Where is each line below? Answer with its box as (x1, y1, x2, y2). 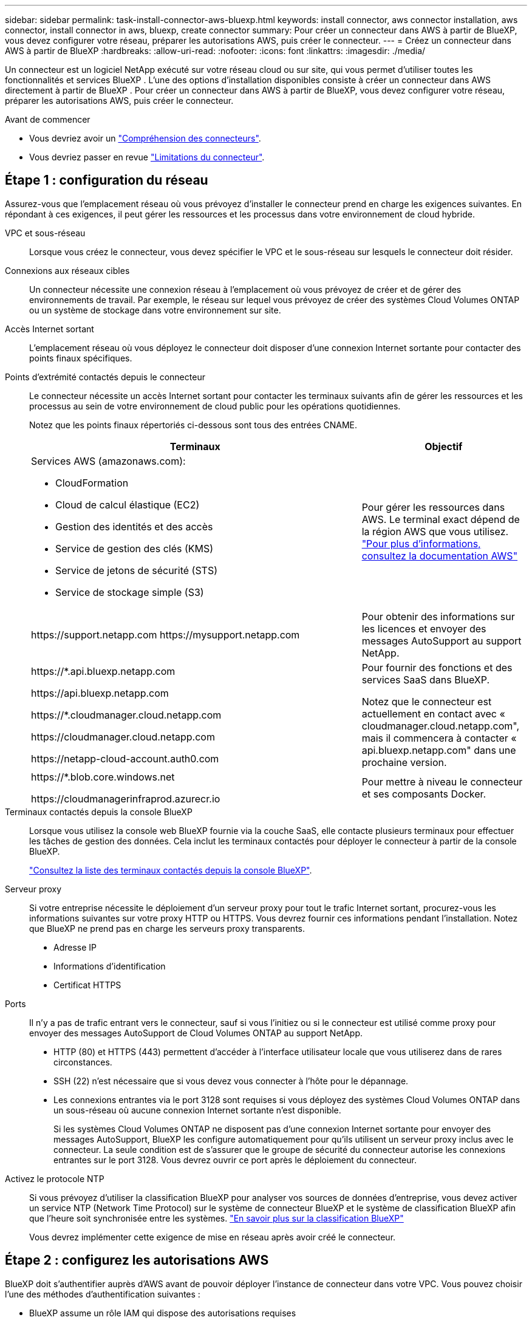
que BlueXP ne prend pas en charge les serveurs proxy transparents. (29, 923, 305, 934)
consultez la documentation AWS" (361, 549, 518, 562)
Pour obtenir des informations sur (361, 610, 515, 623)
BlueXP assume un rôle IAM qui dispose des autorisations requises (29, 1307, 296, 1318)
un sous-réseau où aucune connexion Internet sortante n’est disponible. (53, 1104, 341, 1115)
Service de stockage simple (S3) (55, 586, 204, 598)
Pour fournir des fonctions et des (361, 661, 513, 674)
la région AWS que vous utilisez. (361, 525, 509, 538)
